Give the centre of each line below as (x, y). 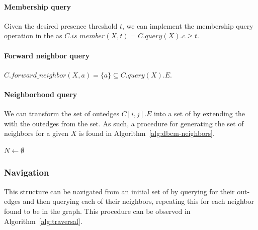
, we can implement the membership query (188, 25)
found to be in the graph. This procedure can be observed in (97, 211)
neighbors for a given (36, 133)
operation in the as (33, 35)
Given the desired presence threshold (61, 25)
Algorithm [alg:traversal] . (43, 221)
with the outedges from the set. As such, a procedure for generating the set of (124, 123)
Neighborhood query (41, 94)
